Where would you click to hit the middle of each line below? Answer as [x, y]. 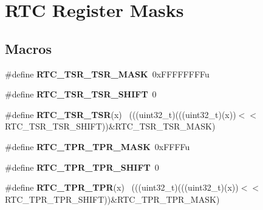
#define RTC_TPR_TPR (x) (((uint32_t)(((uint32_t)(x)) [122, 187]
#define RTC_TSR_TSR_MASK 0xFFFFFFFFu [107, 74]
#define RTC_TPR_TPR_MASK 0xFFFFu [97, 146]
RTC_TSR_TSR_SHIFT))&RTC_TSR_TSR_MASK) [110, 126]
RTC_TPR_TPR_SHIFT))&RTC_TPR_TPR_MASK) [112, 199]
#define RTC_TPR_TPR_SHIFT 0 [82, 167]
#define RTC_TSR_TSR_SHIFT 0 [81, 94]
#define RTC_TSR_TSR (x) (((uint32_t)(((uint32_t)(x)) [121, 114]
